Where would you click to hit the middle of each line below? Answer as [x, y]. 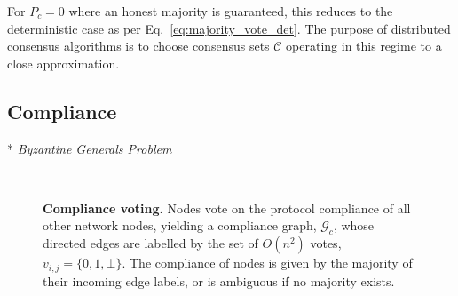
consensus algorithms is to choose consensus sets [138, 46]
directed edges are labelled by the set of [150, 243]
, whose [354, 225]
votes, [326, 243]
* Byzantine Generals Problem [90, 148]
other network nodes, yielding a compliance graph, [180, 225]
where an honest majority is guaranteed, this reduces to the [231, 11]
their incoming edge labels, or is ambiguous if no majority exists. [219, 280]
